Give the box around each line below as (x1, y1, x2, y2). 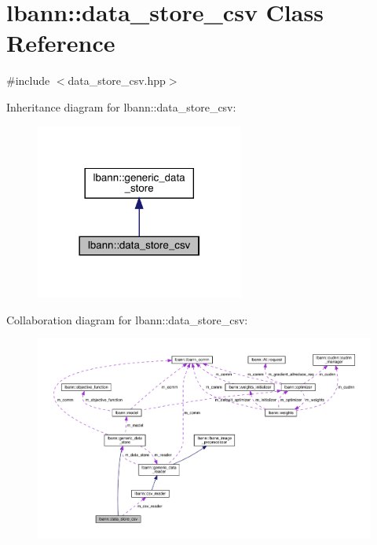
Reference (6, 27, 115, 59)
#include (6, 72, 50, 89)
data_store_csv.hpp (68, 72, 166, 89)
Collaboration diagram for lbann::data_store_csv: (6, 311, 248, 327)
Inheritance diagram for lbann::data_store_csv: (6, 98, 236, 115)
